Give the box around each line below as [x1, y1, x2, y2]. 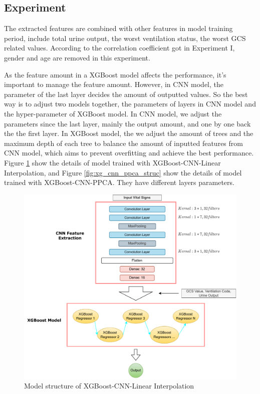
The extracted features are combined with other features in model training [4, 23, 233, 33]
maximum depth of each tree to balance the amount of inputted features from [4, 137, 243, 148]
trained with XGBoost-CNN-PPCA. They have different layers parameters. [4, 177, 234, 187]
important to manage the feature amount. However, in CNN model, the [4, 79, 223, 89]
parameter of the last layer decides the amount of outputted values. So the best [4, 88, 248, 99]
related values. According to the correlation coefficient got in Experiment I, [4, 42, 235, 53]
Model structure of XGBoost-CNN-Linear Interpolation [24, 380, 194, 391]
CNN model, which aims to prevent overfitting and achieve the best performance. [4, 147, 254, 158]
